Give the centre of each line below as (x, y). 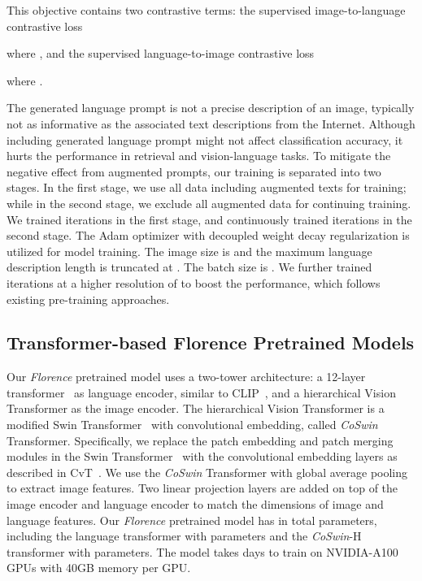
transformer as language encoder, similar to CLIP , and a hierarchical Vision (201, 392)
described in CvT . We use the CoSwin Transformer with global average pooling (207, 472)
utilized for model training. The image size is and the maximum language (189, 251)
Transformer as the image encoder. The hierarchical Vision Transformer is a (196, 408)
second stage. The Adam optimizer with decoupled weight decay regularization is (208, 235)
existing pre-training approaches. (88, 299)
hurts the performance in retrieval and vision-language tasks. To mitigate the (199, 156)
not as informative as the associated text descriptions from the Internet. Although (211, 123)
